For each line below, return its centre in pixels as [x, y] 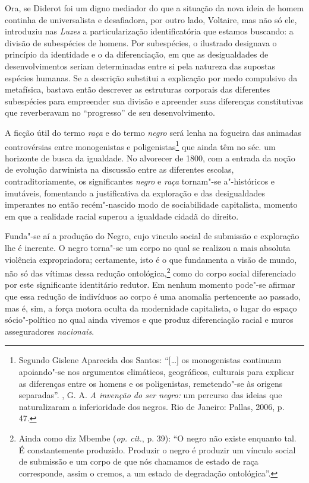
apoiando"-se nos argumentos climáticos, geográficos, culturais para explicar [157, 371]
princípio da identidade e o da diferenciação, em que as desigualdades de [137, 54]
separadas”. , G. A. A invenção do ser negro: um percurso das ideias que [150, 395]
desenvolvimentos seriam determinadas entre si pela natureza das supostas [140, 66]
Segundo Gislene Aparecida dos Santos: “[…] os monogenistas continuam [150, 360]
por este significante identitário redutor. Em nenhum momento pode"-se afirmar [150, 285]
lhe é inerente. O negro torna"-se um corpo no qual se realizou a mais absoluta [148, 247]
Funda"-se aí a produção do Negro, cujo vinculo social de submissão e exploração [152, 236]
